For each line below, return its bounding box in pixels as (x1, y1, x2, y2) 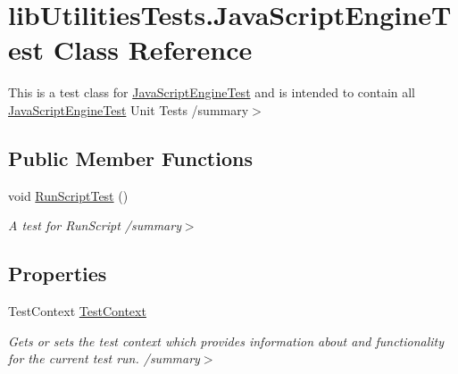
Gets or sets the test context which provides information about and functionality (8, 331, 445, 350)
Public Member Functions (8, 144, 253, 171)
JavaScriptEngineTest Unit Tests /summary (8, 100, 249, 119)
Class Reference (53, 31, 253, 68)
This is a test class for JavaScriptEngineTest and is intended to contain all (8, 83, 415, 102)
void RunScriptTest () (8, 186, 129, 204)
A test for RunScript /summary (8, 216, 181, 235)
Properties (8, 260, 107, 287)
